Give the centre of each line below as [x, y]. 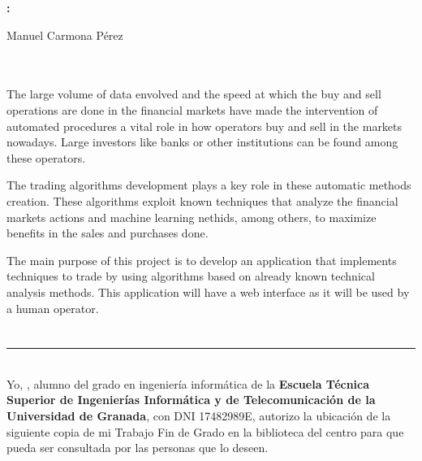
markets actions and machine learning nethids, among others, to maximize [192, 217]
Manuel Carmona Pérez [65, 35]
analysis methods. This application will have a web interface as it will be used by [208, 291]
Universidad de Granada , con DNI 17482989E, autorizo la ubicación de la [199, 416]
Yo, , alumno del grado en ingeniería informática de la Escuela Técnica [188, 383]
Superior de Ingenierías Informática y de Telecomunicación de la [191, 400]
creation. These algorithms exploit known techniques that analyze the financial [202, 200]
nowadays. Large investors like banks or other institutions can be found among [202, 142]
